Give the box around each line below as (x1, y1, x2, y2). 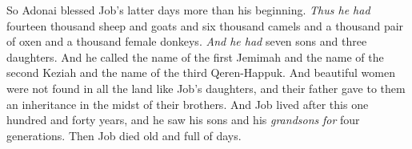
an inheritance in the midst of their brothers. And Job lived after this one (6, 95, 369, 112)
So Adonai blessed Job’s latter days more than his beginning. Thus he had (6, 2, 370, 18)
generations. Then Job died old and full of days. (6, 127, 242, 143)
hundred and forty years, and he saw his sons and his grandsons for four (6, 111, 360, 128)
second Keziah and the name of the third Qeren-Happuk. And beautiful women (6, 64, 395, 81)
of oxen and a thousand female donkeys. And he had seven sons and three (6, 33, 367, 50)
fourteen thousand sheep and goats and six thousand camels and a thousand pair (6, 17, 404, 34)
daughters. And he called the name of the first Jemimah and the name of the (6, 48, 384, 65)
